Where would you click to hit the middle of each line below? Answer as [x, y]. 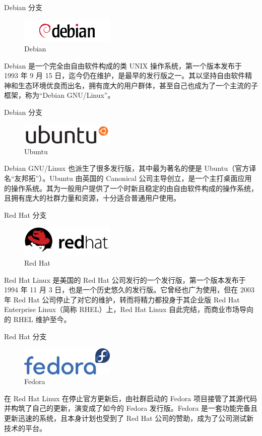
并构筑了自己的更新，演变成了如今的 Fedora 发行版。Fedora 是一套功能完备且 [131, 408]
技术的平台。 [25, 428]
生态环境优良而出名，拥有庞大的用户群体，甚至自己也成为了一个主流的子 [138, 85]
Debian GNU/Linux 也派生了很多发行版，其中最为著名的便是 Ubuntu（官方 [127, 168]
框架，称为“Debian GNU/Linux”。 [59, 95]
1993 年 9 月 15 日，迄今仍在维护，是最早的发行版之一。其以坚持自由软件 [125, 75]
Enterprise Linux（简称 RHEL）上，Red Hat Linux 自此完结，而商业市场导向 [129, 309]
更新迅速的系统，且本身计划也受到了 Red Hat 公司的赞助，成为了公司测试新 [129, 418]
